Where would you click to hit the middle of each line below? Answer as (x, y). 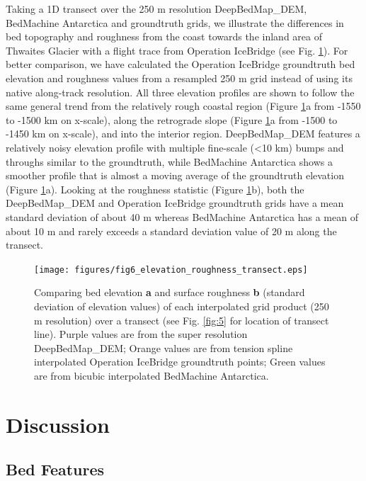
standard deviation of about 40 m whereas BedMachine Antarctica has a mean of (182, 216)
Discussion (58, 424)
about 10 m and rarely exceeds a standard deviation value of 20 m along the (171, 231)
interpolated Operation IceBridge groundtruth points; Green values (180, 362)
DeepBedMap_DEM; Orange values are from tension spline (164, 347)
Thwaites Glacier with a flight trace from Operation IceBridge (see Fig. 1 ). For (177, 50)
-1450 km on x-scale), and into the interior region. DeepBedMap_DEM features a (183, 134)
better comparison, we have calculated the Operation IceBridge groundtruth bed (181, 64)
